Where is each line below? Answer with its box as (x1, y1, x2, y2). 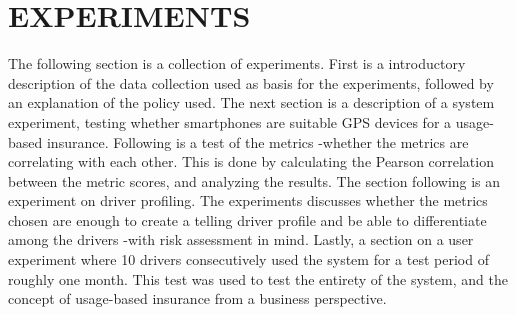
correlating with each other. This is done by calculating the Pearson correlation (8, 151, 494, 172)
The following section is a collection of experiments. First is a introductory (8, 53, 466, 74)
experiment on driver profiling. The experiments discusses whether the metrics (8, 190, 488, 211)
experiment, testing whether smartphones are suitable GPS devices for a (8, 111, 452, 132)
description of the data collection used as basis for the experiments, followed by (8, 72, 494, 93)
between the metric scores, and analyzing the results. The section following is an (8, 170, 501, 191)
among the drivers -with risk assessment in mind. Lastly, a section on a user (8, 229, 474, 250)
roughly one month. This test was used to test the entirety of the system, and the (8, 268, 508, 289)
